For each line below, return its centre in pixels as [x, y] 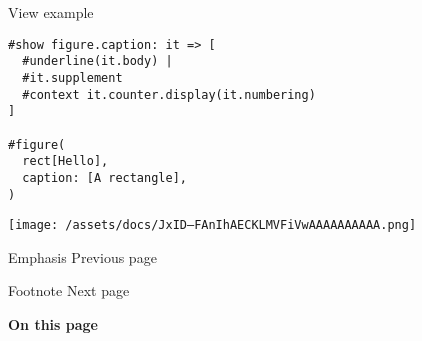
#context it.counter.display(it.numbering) [169, 94]
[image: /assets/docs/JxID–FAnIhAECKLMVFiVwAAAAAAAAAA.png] [212, 225]
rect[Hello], [65, 161]
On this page [53, 324]
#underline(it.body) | [97, 61]
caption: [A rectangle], [104, 177]
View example [51, 12]
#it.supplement [72, 77]
